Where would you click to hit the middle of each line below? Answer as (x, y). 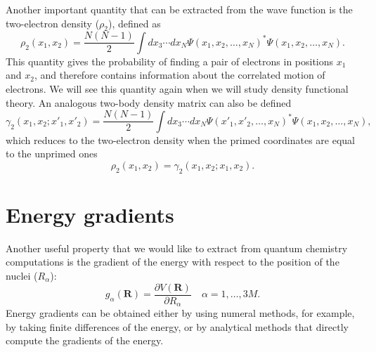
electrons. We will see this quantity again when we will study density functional (177, 89)
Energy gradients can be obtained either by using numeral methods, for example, (180, 313)
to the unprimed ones (52, 154)
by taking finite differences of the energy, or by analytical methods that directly (177, 326)
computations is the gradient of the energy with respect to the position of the (173, 262)
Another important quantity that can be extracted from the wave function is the (179, 9)
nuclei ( (22, 275)
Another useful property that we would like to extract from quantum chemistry (177, 248)
